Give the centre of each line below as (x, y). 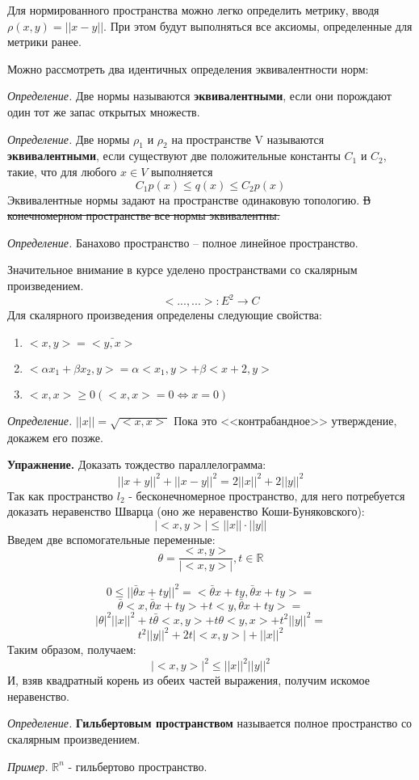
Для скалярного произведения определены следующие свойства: (165, 315)
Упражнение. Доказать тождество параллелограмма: (137, 464)
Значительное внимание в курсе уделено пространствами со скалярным (182, 270)
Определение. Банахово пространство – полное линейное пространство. (183, 242)
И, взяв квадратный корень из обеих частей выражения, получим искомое (189, 680)
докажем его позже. (55, 437)
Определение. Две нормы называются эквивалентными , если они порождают (199, 96)
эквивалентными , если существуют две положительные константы (174, 156)
